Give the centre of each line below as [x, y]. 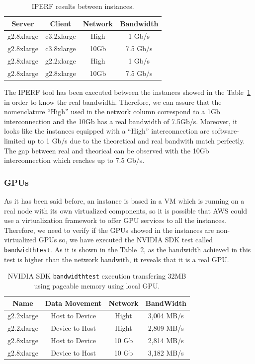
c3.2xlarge [61, 36]
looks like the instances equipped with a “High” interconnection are [107, 131]
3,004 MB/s [166, 316]
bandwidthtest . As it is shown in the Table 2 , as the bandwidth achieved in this [127, 249]
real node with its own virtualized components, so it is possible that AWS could [126, 210]
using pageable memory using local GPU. [97, 285]
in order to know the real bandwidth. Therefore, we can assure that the [113, 102]
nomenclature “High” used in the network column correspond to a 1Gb [112, 111]
